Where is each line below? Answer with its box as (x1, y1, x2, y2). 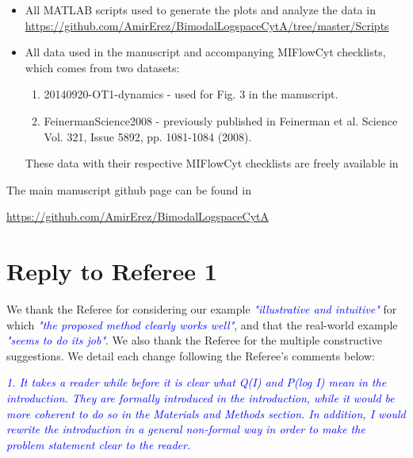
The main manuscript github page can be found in (6, 181, 251, 198)
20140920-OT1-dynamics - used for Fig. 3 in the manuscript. (44, 86, 338, 102)
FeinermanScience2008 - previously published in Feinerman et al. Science (44, 112, 398, 129)
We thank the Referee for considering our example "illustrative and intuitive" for (6, 301, 397, 318)
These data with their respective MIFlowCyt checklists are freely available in (25, 155, 399, 171)
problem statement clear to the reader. (6, 436, 191, 452)
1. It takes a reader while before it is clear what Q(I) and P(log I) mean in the (6, 374, 387, 391)
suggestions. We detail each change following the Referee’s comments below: (6, 347, 375, 364)
